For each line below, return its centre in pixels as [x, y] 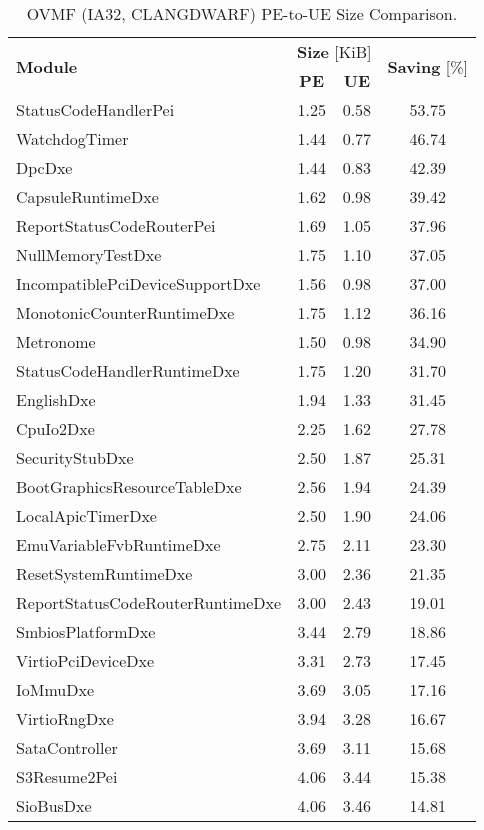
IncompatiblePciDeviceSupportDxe [138, 283]
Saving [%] [427, 66]
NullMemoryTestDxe [89, 254]
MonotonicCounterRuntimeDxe [125, 312]
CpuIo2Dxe [55, 428]
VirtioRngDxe [65, 718]
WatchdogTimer [72, 138]
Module [47, 66]
